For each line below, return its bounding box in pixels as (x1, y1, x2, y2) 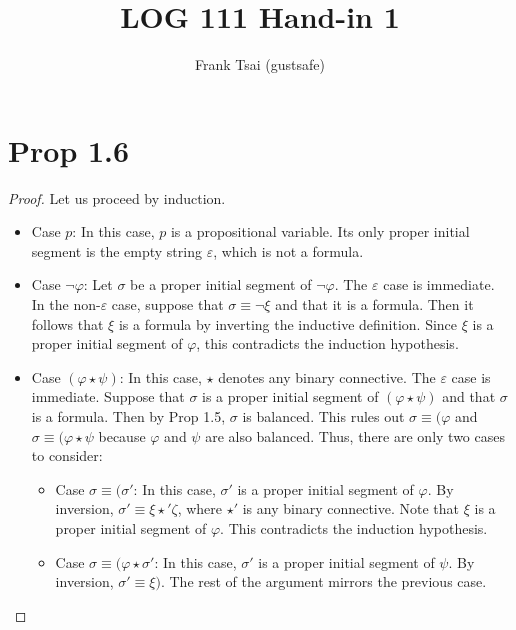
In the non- (31, 294, 101, 315)
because (98, 425, 146, 446)
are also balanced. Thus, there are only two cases (205, 425, 505, 446)
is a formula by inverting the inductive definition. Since (118, 313, 458, 334)
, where (177, 498, 223, 519)
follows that (31, 313, 104, 334)
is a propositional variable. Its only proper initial (170, 221, 470, 242)
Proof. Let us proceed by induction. (8, 187, 226, 208)
